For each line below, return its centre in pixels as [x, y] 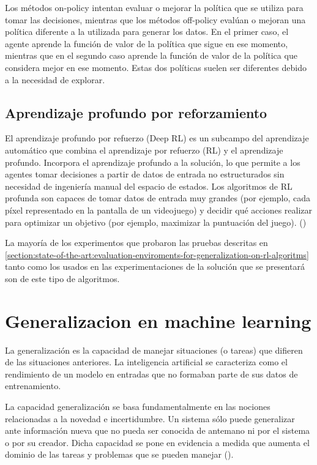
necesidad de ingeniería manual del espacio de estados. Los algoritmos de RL [149, 186]
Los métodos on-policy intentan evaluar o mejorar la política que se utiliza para [154, 7]
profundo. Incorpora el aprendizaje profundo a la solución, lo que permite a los [153, 162]
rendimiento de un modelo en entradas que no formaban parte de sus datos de [151, 374]
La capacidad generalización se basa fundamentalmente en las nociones [138, 406]
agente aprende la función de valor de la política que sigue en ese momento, [147, 43]
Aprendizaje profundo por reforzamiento [136, 112]
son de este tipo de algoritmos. [62, 278]
